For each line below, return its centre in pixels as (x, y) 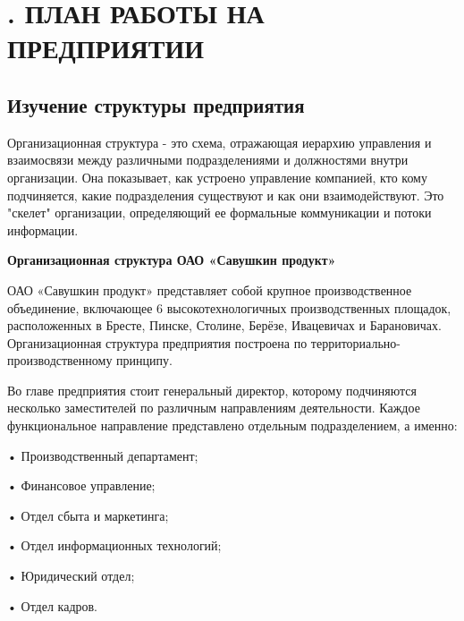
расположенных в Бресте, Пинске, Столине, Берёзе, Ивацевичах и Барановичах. (224, 325)
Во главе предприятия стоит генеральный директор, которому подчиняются (212, 390)
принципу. (144, 360)
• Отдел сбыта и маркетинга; (88, 515)
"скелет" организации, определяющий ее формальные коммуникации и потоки (219, 213)
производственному (60, 360)
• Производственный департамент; (103, 455)
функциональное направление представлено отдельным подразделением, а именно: (232, 425)
